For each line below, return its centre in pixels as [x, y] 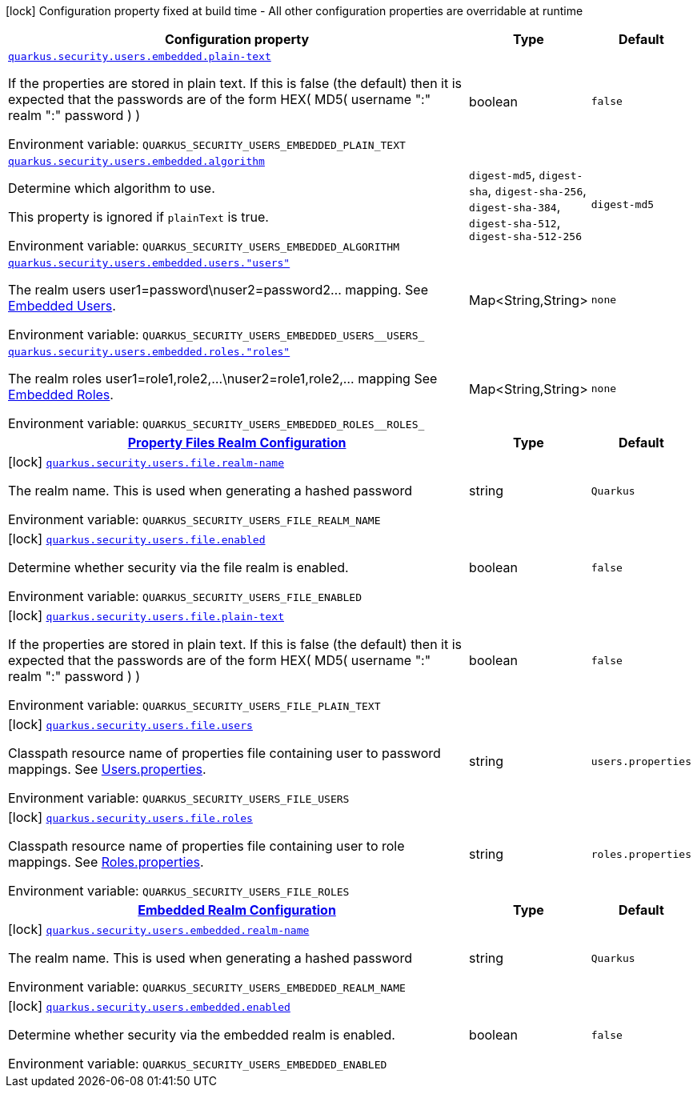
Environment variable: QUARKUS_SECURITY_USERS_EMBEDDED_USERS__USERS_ [216, 335]
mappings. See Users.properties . [107, 769]
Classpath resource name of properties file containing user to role [206, 846]
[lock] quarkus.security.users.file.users [130, 724]
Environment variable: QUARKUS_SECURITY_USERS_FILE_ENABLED [185, 596]
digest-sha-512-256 [525, 236]
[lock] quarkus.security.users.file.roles [130, 817]
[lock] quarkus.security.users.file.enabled [137, 539]
